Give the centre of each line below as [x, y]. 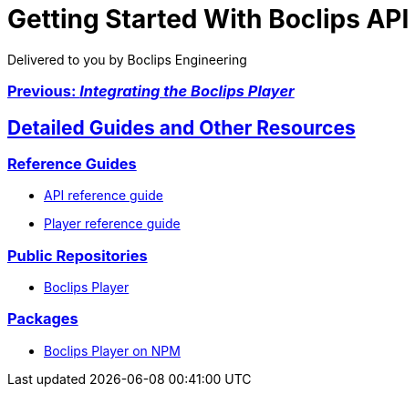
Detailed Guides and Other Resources [182, 127]
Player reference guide [112, 224]
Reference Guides [72, 163]
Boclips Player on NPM [112, 350]
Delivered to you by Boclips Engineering [127, 59]
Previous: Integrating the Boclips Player [151, 91]
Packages [43, 319]
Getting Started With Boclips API [208, 19]
